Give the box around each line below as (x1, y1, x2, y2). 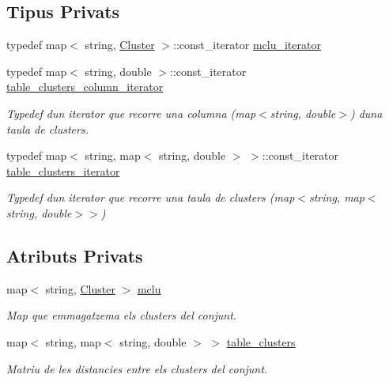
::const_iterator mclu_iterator (173, 36, 321, 53)
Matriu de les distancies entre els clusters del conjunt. (6, 360, 268, 376)
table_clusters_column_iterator (6, 78, 164, 95)
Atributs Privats (6, 243, 143, 267)
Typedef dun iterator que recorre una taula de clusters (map (6, 189, 295, 206)
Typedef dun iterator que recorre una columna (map (6, 104, 256, 121)
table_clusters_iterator (6, 162, 120, 179)
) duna (349, 104, 383, 121)
